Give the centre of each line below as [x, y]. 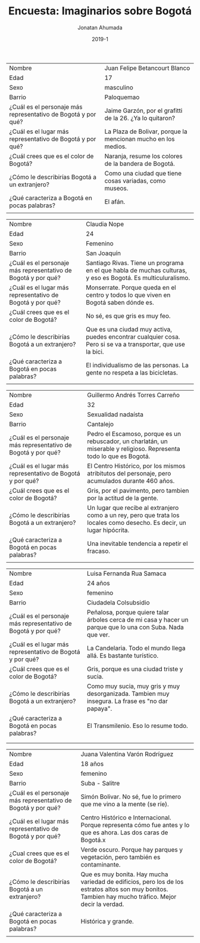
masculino [119, 87]
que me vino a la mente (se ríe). [125, 804]
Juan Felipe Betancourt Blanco [147, 68]
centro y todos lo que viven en [128, 295]
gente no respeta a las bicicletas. [132, 373]
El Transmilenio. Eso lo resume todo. [137, 726]
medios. [115, 146]
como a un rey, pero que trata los [133, 515]
